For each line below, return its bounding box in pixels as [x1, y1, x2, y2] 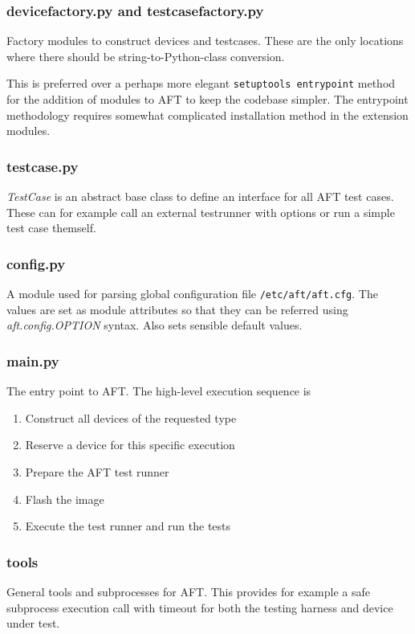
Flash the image [25, 490, 104, 507]
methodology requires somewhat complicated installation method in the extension [6, 106, 409, 123]
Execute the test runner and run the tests [25, 517, 231, 534]
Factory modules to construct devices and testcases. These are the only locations [6, 32, 404, 49]
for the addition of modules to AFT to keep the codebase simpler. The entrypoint [6, 91, 409, 108]
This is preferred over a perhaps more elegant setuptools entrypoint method [6, 75, 396, 92]
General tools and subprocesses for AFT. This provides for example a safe [6, 583, 370, 599]
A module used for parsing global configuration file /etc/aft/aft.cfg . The [6, 285, 378, 302]
